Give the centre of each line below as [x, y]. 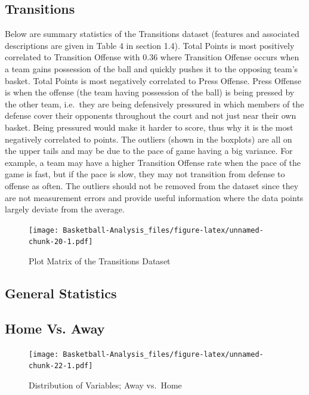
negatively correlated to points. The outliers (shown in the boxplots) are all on [149, 139]
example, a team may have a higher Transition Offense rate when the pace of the [153, 162]
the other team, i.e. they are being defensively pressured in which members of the [154, 104]
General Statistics [61, 293]
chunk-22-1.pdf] [61, 366]
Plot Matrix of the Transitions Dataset [100, 261]
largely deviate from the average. [65, 209]
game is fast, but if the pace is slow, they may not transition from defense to [145, 174]
